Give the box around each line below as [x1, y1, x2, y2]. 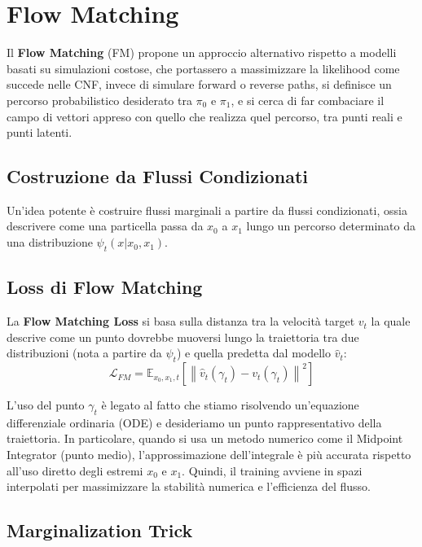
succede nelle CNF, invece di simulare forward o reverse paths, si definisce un [7, 76, 392, 93]
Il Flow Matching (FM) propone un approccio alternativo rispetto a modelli [7, 44, 397, 61]
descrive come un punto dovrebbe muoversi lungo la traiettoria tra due [7, 328, 359, 345]
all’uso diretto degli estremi [7, 462, 143, 479]
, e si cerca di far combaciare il [231, 91, 385, 108]
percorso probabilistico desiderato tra [7, 91, 192, 108]
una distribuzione [7, 234, 93, 251]
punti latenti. [7, 124, 73, 141]
